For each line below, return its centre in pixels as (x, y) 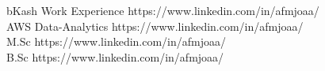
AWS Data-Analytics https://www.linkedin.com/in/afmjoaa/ (155, 26)
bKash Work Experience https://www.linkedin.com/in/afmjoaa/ (163, 10)
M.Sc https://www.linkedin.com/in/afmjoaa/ (117, 41)
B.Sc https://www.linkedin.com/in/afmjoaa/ (115, 56)
